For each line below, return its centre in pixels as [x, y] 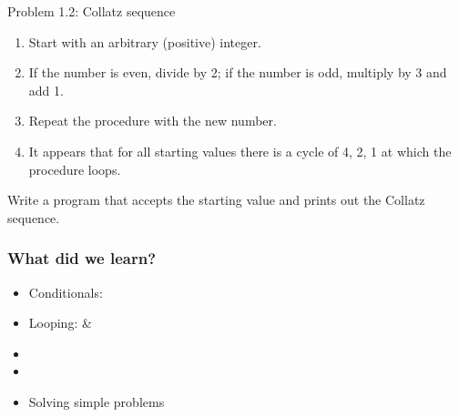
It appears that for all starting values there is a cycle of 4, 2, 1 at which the [240, 151]
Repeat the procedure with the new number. [153, 121]
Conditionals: [66, 292]
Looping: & [60, 323]
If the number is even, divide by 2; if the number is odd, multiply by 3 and [238, 72]
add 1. [46, 90]
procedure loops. [75, 169]
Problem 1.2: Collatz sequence [92, 11]
